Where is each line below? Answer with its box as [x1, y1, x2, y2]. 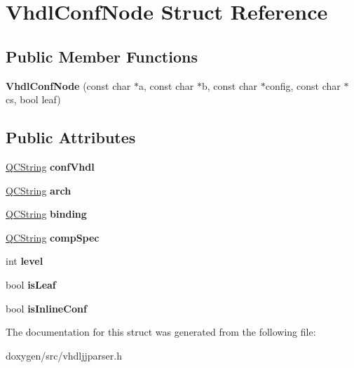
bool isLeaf [6, 277, 56, 291]
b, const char [201, 78, 257, 93]
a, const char [139, 78, 194, 93]
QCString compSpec [6, 230, 100, 244]
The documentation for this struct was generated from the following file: [6, 324, 316, 339]
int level [6, 254, 43, 268]
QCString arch [6, 183, 72, 197]
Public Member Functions [6, 45, 198, 67]
